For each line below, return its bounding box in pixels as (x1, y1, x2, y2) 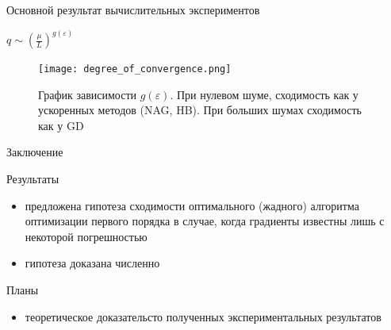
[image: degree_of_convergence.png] (38, 63, 232, 75)
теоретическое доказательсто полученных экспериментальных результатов (25, 308, 381, 324)
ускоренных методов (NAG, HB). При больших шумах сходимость (38, 102, 362, 118)
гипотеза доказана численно (25, 255, 160, 271)
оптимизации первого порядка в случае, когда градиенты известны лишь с (25, 213, 385, 229)
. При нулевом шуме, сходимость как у (170, 86, 358, 102)
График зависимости (38, 86, 137, 102)
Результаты (6, 171, 59, 187)
